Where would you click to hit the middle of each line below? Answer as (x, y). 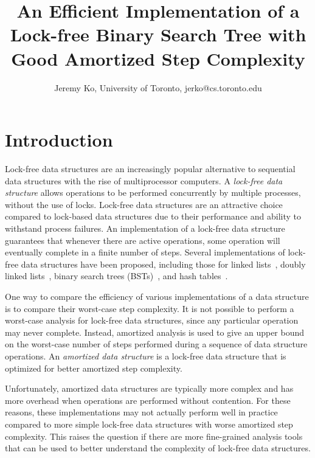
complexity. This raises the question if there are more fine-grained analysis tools (154, 436)
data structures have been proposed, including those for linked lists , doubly (163, 264)
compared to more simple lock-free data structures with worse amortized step (149, 424)
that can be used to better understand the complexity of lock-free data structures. (158, 448)
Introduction (59, 140)
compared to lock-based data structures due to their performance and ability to (153, 216)
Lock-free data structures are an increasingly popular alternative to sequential (150, 169)
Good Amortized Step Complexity (158, 58)
